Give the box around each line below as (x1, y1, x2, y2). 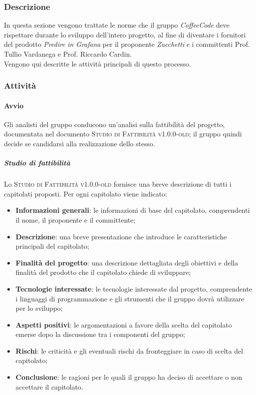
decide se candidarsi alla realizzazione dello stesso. (4, 138, 155, 149)
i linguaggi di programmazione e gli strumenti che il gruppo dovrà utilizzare (15, 293, 245, 303)
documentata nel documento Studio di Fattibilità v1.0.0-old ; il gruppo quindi (4, 129, 242, 139)
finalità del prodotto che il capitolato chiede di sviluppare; (15, 267, 191, 277)
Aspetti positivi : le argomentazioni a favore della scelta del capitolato (15, 319, 232, 329)
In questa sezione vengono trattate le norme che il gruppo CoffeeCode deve (4, 20, 229, 30)
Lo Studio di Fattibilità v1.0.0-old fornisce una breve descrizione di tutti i (4, 179, 232, 189)
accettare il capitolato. (15, 381, 83, 392)
